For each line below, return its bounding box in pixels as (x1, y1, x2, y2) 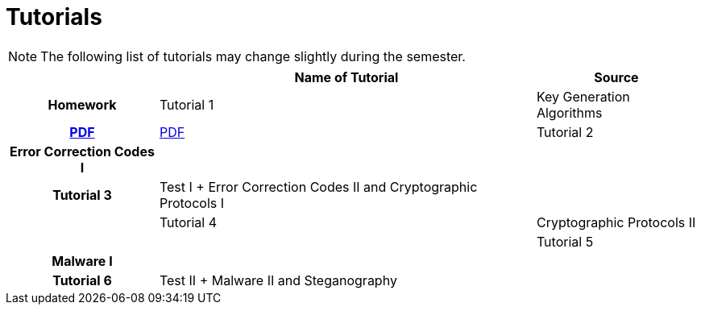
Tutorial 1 (159, 96, 214, 113)
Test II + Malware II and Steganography (159, 272, 397, 288)
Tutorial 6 (52, 272, 112, 288)
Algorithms (536, 104, 603, 121)
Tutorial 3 (52, 186, 112, 203)
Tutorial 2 (536, 123, 594, 140)
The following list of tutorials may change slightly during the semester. (40, 48, 466, 64)
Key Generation (536, 88, 630, 105)
